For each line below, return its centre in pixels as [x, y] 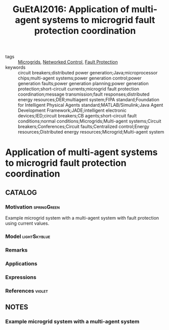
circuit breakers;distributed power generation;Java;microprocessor [88, 73]
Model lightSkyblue [28, 236]
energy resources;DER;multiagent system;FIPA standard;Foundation [89, 100]
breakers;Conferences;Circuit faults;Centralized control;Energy [83, 127]
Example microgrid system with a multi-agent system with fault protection [82, 218]
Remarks [16, 250]
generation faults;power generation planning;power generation [83, 84]
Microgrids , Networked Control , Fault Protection [68, 62]
